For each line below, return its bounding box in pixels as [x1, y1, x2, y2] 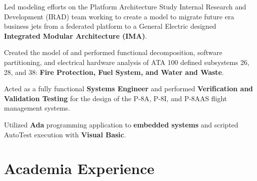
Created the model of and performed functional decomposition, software [4, 47, 222, 58]
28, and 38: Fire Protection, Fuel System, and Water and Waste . [4, 66, 224, 77]
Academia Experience [4, 158, 154, 179]
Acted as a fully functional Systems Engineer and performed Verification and [4, 83, 253, 94]
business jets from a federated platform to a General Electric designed [4, 21, 216, 31]
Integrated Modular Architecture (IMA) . [4, 30, 147, 41]
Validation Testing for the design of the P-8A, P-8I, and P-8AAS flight [4, 93, 227, 103]
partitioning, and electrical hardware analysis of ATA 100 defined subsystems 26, [4, 57, 250, 67]
